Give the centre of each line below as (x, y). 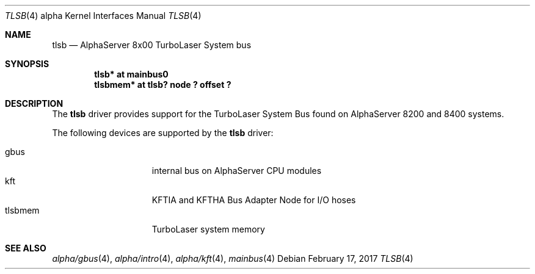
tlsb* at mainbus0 (131, 74)
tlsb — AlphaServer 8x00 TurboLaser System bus (152, 45)
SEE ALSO (26, 248)
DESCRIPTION (34, 103)
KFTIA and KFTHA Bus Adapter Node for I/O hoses (254, 200)
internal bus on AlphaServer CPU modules (237, 171)
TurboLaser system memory (208, 229)
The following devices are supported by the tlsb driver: (163, 133)
